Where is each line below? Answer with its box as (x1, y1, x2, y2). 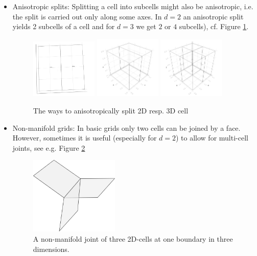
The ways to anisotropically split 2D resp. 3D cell (33, 105, 189, 115)
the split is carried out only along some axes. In (12, 11, 162, 21)
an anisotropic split (183, 11, 244, 21)
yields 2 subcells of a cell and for (12, 21, 115, 32)
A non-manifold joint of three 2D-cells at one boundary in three (33, 233, 233, 244)
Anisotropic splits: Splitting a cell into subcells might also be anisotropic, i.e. (12, 1, 253, 11)
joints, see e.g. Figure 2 (12, 142, 85, 153)
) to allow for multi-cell (175, 132, 248, 143)
